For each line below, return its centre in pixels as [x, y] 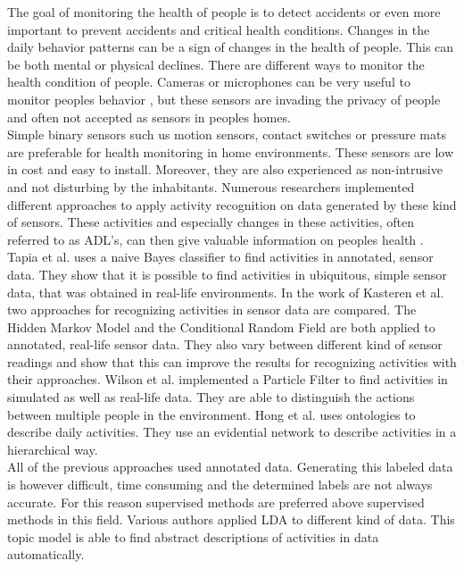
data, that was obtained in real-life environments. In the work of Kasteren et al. [226, 292]
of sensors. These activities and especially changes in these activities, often [211, 222]
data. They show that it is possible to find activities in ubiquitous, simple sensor [227, 274]
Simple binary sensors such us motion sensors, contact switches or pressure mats [227, 134]
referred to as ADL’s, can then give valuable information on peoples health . [215, 239]
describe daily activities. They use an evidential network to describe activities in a [232, 432]
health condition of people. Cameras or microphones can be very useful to [209, 82]
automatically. [46, 554]
